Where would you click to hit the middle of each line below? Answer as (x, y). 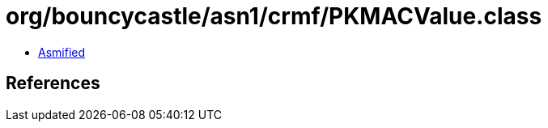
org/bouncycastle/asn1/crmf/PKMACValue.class (274, 16)
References (53, 83)
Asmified (62, 52)
